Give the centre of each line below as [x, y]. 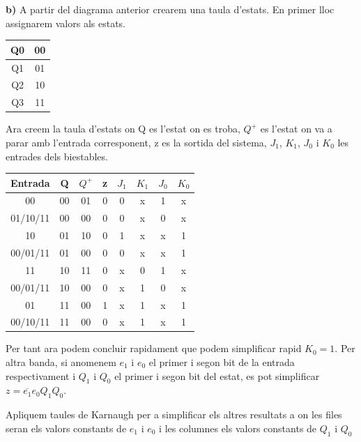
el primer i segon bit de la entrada [222, 362]
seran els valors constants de [66, 428]
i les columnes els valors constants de [238, 428]
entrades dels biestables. [57, 156]
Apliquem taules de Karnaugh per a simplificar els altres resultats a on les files [174, 414]
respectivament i [41, 375]
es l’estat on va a [296, 129]
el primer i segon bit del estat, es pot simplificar [217, 375]
